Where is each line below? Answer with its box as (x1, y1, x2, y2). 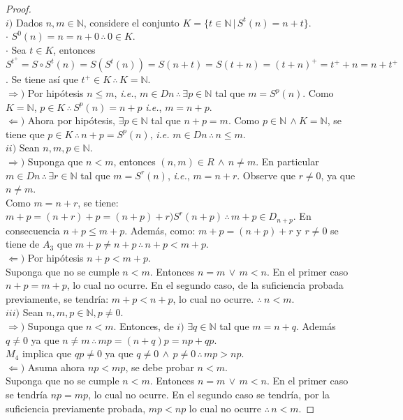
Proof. (6, 1, 31, 15)
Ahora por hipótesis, (27, 113, 115, 128)
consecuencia (6, 223, 60, 237)
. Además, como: (124, 223, 196, 237)
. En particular (256, 154, 319, 168)
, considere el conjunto (83, 15, 179, 29)
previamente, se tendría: (6, 291, 109, 306)
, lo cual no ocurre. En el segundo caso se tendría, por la (88, 387, 330, 401)
